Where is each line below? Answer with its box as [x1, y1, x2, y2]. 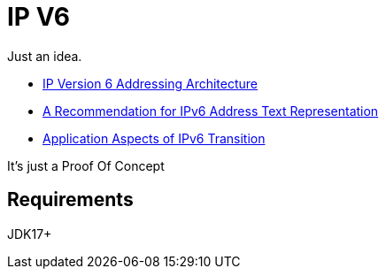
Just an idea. [7, 48, 82, 64]
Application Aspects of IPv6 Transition [42, 130, 266, 146]
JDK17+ [7, 226, 52, 241]
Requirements [7, 188, 134, 211]
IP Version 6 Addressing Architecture [42, 75, 259, 91]
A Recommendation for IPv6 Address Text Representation [42, 103, 379, 119]
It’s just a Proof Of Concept [7, 157, 165, 173]
